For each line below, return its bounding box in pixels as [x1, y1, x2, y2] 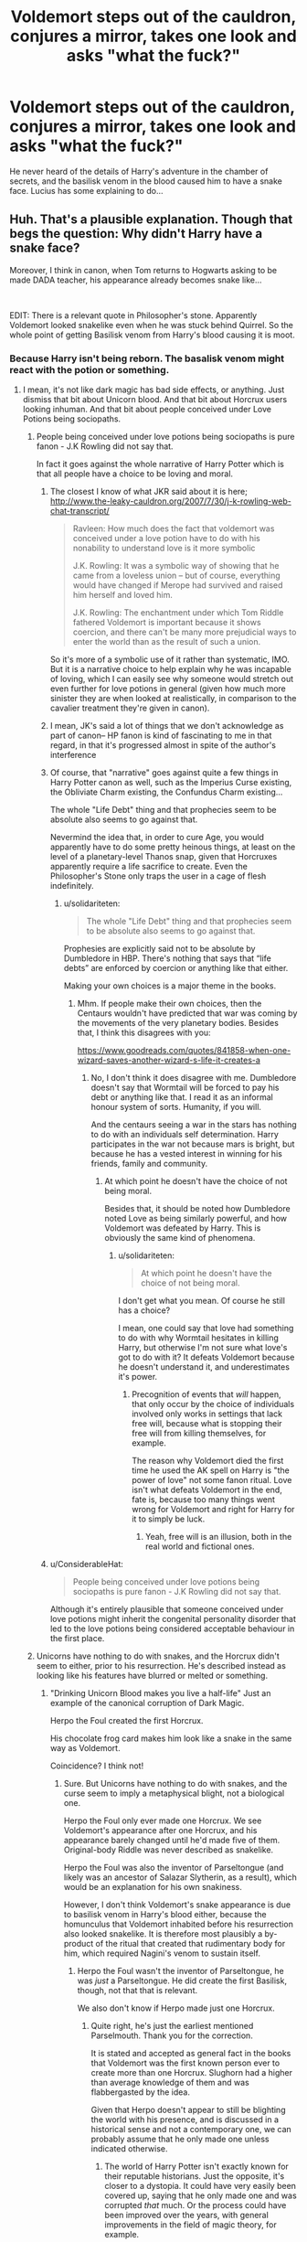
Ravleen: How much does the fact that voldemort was [72, 523, 275, 534]
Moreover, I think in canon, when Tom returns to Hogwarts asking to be [9, 264, 277, 275]
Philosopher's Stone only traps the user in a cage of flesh [49, 870, 267, 881]
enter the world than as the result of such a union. [72, 636, 261, 647]
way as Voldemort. [49, 1743, 121, 1754]
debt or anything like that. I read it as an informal [90, 1092, 274, 1103]
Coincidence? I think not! [49, 1760, 144, 1771]
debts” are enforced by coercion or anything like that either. [63, 963, 289, 974]
